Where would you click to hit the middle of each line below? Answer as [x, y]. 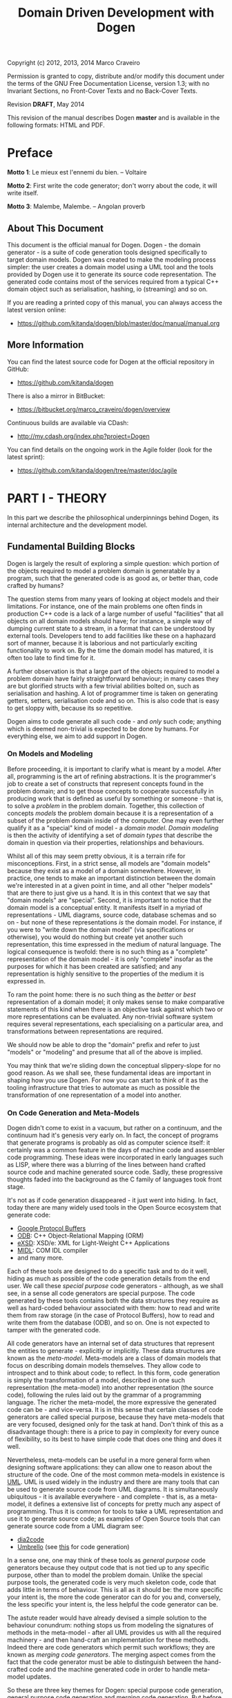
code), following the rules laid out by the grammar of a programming [104, 1395]
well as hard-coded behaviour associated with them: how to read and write [114, 1308]
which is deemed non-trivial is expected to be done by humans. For [103, 729]
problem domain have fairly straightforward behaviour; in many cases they [113, 678]
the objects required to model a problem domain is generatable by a [104, 571]
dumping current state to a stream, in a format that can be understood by [111, 628]
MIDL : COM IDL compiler [52, 1251]
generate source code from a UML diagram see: [76, 1526]
